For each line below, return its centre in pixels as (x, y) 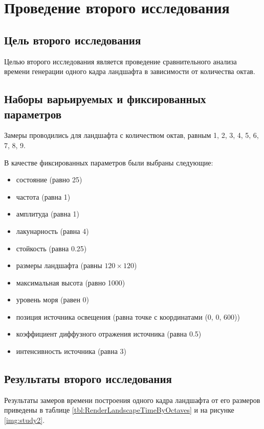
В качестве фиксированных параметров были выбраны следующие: (109, 162)
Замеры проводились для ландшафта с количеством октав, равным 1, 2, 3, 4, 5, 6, (131, 135)
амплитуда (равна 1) (48, 214)
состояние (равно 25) (49, 180)
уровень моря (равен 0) (53, 300)
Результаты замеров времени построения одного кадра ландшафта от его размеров (132, 400)
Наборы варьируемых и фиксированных (105, 99)
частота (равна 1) (43, 196)
